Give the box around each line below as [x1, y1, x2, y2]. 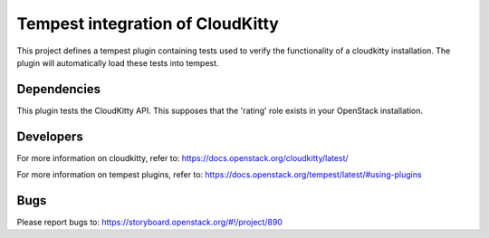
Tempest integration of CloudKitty [16, 14, 280, 33]
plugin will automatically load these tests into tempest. [16, 57, 219, 68]
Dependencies [16, 81, 101, 97]
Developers [16, 129, 83, 144]
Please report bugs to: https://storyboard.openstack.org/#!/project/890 [16, 217, 283, 228]
